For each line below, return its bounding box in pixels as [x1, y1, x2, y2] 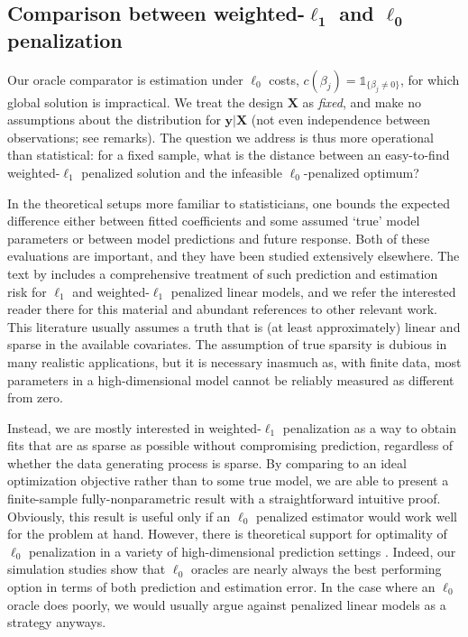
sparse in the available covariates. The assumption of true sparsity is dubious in [7, 335, 447, 354]
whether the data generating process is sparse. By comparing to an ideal [7, 453, 407, 472]
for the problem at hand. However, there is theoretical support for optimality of [7, 524, 447, 543]
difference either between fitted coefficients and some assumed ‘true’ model [7, 211, 420, 230]
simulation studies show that [7, 559, 166, 578]
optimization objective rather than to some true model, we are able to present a [7, 471, 449, 490]
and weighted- [72, 282, 150, 300]
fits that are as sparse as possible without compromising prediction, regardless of [7, 436, 454, 455]
